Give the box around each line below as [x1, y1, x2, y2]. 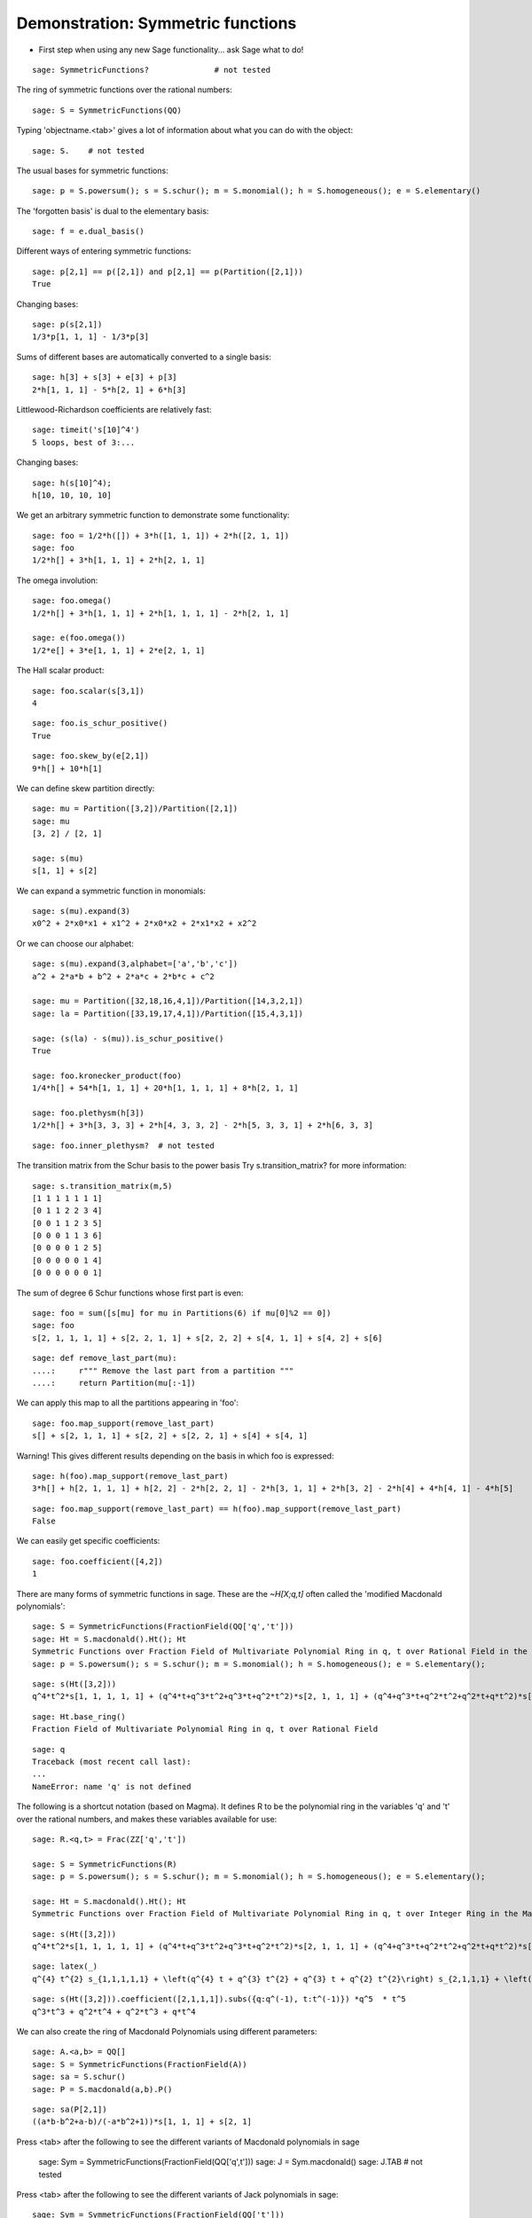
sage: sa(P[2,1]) [32, 2104, 107, 2114]
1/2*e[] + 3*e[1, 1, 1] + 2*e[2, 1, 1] [32, 645, 206, 656]
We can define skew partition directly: [16, 783, 155, 793]
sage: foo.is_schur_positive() [32, 719, 168, 728]
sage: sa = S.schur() [32, 2072, 126, 2082]
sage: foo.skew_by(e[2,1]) [32, 751, 150, 761]
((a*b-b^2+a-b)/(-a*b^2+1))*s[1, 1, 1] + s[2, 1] [32, 2117, 253, 2127]
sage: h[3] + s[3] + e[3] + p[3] [32, 373, 177, 382]
